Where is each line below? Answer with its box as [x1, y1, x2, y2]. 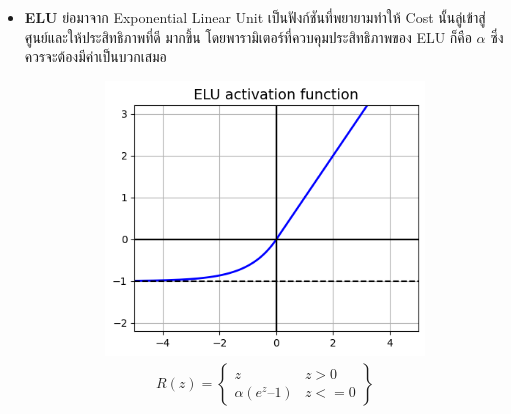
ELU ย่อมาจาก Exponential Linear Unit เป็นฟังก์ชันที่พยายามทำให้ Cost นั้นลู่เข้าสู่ [24, 7, 486, 27]
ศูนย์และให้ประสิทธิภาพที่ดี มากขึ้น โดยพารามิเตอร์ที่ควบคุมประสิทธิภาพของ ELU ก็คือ [24, 26, 472, 47]
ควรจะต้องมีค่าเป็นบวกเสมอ [24, 46, 167, 67]
